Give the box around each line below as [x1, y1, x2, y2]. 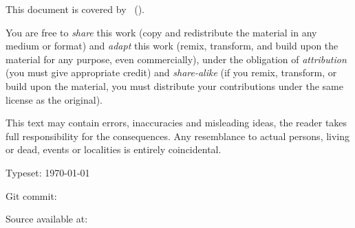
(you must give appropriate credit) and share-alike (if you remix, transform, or [6, 65, 337, 80]
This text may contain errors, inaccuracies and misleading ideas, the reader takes [6, 115, 347, 130]
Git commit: [6, 188, 57, 203]
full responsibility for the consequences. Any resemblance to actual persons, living [6, 128, 350, 143]
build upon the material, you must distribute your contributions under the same [6, 78, 343, 93]
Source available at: [6, 212, 88, 226]
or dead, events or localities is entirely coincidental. [6, 142, 222, 157]
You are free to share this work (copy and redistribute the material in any [6, 25, 317, 39]
